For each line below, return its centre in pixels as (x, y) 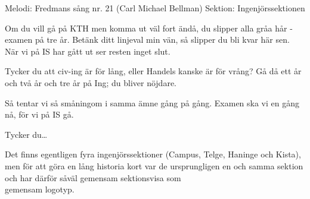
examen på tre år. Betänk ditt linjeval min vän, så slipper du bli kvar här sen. (147, 40)
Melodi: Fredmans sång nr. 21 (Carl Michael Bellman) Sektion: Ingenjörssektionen (155, 8)
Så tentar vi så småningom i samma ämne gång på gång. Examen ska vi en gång (152, 102)
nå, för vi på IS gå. (39, 114)
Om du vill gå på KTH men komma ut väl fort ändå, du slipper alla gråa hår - (149, 28)
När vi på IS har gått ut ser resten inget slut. (88, 51)
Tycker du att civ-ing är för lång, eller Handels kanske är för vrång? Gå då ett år (153, 71)
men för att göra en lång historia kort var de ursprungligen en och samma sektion (154, 165)
